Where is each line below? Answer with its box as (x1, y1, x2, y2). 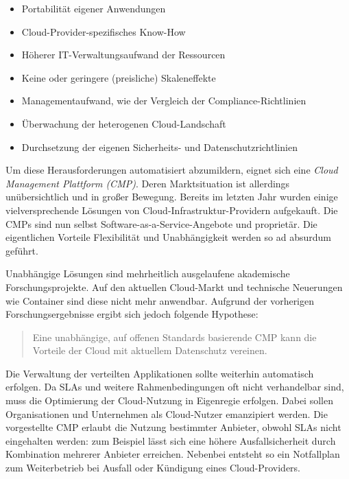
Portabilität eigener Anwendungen (21, 1, 166, 15)
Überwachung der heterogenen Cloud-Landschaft (21, 116, 226, 130)
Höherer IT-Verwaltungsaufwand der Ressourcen (21, 47, 226, 62)
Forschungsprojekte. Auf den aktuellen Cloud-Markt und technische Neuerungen (5, 279, 343, 294)
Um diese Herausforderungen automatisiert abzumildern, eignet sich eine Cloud (5, 163, 338, 177)
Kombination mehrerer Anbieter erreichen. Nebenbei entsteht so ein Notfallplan (5, 447, 340, 461)
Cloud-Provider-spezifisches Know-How (21, 24, 186, 38)
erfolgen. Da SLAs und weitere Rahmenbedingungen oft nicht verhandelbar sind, (5, 379, 344, 394)
